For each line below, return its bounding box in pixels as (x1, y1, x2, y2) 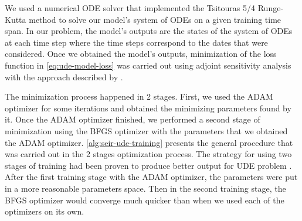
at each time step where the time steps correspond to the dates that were (5, 36, 268, 48)
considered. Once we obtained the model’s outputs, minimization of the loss (5, 47, 277, 60)
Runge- (257, 2, 284, 13)
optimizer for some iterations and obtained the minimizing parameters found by (5, 101, 291, 114)
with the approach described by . (5, 70, 123, 83)
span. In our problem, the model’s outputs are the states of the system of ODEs (5, 25, 293, 37)
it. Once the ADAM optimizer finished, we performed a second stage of (5, 113, 260, 125)
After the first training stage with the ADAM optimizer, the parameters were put (5, 171, 298, 183)
